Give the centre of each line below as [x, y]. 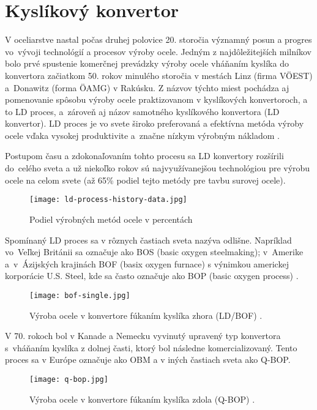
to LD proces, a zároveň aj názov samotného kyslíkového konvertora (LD [142, 111]
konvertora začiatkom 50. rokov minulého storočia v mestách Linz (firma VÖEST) [159, 75]
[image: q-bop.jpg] [69, 379]
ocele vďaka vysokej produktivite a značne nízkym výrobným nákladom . [142, 135]
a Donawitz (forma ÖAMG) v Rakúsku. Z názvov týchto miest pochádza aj [147, 87]
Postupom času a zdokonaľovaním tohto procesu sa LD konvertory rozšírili [144, 156]
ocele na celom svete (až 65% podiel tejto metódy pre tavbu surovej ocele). [145, 180]
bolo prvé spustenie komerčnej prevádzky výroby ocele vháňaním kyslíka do [147, 63]
